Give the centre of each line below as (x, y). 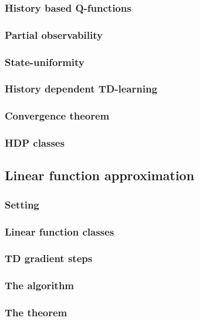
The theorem (36, 312)
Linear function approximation (99, 175)
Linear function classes (60, 231)
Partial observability (54, 34)
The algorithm (40, 285)
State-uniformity (45, 62)
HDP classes (35, 143)
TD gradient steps (49, 258)
